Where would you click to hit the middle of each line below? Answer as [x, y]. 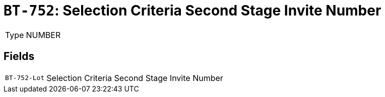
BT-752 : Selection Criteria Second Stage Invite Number [192, 10]
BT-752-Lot [25, 78]
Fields [19, 56]
